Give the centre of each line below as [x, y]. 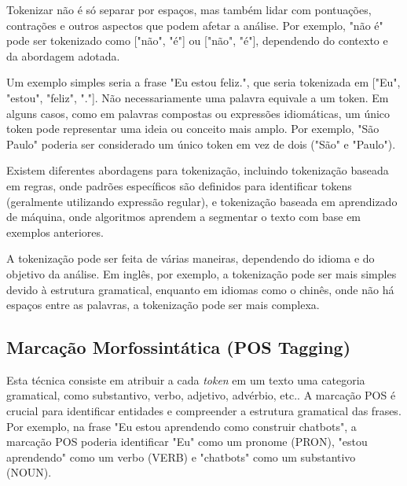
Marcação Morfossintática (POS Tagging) [179, 347]
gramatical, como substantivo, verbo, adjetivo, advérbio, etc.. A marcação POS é [201, 395]
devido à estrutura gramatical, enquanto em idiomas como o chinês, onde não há [200, 289]
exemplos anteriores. [55, 232]
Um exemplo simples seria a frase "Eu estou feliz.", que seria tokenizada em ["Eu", [203, 82]
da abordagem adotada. [63, 55]
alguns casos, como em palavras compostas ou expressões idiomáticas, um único [198, 113]
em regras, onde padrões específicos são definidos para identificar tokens [179, 185]
